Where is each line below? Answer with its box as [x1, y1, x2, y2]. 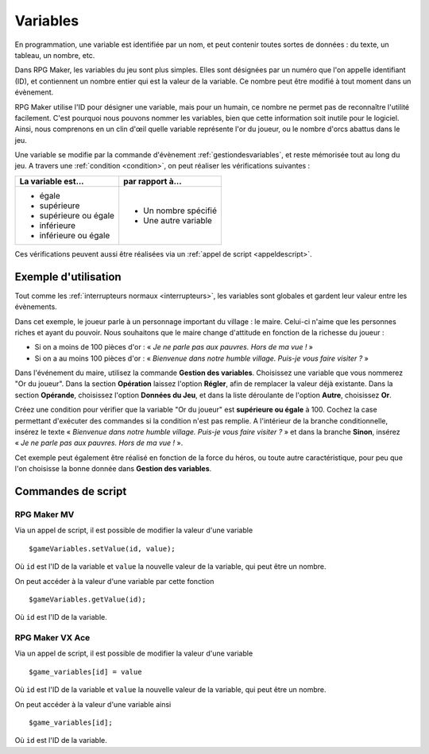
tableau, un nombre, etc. [14, 50, 95, 60]
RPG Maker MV [14, 509, 75, 520]
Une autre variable [143, 215, 212, 226]
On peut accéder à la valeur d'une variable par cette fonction [14, 576, 214, 586]
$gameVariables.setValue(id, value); [29, 544, 176, 553]
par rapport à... [123, 176, 182, 187]
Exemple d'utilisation [14, 270, 122, 284]
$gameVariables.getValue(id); [29, 594, 147, 604]
